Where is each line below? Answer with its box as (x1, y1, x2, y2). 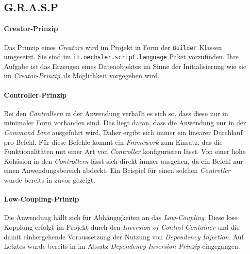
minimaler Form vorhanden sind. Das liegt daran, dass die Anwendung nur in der (4, 118, 246, 128)
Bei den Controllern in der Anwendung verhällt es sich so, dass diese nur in (4, 108, 228, 118)
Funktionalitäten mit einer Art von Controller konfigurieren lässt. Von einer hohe (4, 146, 246, 156)
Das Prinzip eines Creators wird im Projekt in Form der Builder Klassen (4, 42, 222, 52)
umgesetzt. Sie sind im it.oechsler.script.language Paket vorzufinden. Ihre (4, 51, 239, 62)
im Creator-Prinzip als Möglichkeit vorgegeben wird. (4, 70, 160, 81)
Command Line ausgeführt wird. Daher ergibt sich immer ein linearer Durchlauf (4, 127, 243, 137)
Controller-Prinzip (4, 89, 67, 100)
